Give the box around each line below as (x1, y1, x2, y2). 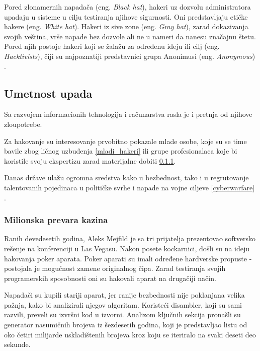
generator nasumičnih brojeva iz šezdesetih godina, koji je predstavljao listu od (4, 319, 247, 330)
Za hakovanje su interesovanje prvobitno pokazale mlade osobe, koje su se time (4, 135, 247, 146)
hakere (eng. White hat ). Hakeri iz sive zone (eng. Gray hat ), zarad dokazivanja (4, 21, 248, 32)
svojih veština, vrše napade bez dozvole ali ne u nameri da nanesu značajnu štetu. (4, 31, 256, 41)
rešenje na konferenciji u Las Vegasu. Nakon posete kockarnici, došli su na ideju (4, 243, 250, 253)
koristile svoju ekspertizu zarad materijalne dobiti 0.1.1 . (4, 155, 176, 166)
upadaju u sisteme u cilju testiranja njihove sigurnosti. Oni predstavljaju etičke (4, 11, 248, 22)
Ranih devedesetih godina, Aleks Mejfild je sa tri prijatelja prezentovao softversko (4, 233, 256, 244)
